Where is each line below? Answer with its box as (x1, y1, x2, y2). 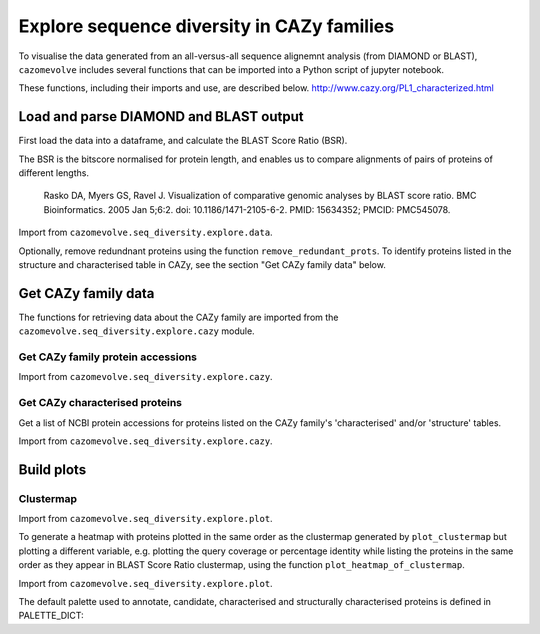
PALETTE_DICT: (18, 610, 84, 622)
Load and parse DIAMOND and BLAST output (18, 108, 304, 125)
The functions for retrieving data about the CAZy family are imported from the (18, 311, 339, 323)
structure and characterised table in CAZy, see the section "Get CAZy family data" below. (18, 258, 387, 270)
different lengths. (18, 167, 90, 179)
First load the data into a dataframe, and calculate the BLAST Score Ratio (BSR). (18, 135, 348, 147)
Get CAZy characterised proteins (18, 396, 183, 410)
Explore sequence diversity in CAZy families (18, 15, 395, 37)
